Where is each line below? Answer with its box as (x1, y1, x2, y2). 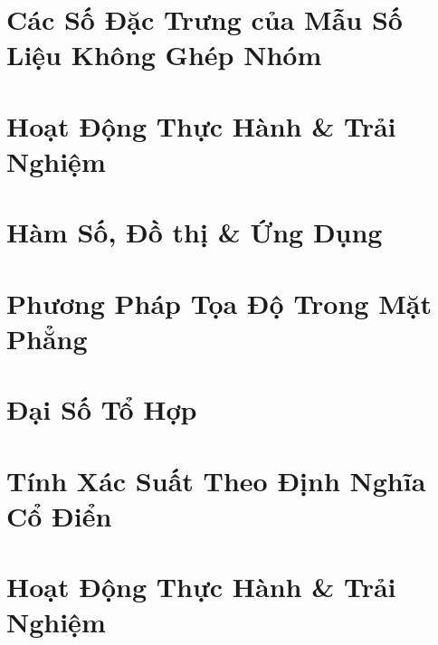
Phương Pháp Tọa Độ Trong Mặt (6, 284, 432, 321)
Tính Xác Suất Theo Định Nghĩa (6, 461, 426, 498)
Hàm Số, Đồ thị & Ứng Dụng (6, 213, 383, 251)
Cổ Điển (6, 497, 112, 534)
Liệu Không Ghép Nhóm (6, 36, 322, 73)
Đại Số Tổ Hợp (6, 391, 197, 428)
